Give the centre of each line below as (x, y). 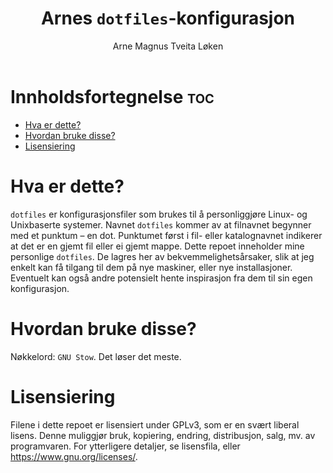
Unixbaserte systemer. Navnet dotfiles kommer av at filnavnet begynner (161, 224)
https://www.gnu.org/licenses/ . (74, 456)
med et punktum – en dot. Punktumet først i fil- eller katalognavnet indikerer (166, 235)
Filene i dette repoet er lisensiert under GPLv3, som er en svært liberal (155, 424)
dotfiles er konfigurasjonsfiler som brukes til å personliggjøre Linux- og (159, 214)
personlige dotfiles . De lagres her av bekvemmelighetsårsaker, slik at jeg (162, 256)
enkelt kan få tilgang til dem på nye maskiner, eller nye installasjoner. (151, 267)
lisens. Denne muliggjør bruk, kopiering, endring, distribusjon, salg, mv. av (163, 435)
